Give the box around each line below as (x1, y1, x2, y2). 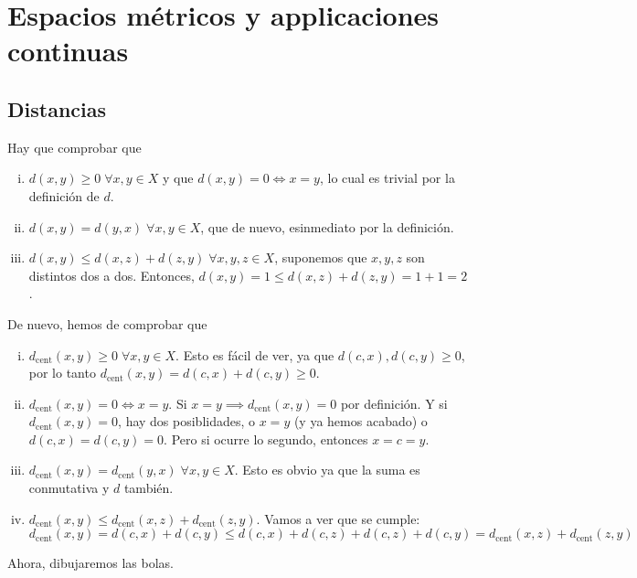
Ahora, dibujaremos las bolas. (7, 553, 174, 573)
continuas (7, 32, 129, 70)
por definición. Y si (340, 393, 448, 412)
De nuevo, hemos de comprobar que (7, 314, 207, 333)
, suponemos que (274, 248, 367, 267)
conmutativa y (28, 478, 110, 498)
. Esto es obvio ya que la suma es (234, 460, 420, 479)
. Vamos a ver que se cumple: (256, 508, 420, 528)
